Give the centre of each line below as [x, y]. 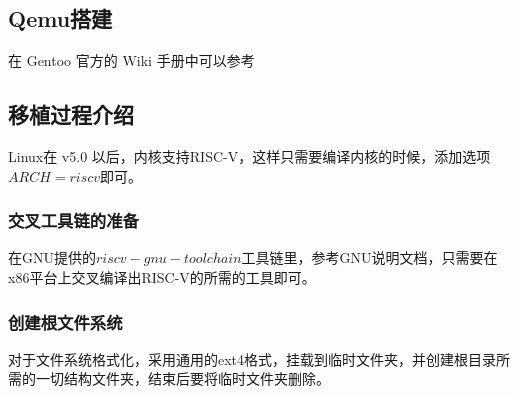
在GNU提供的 [52, 257]
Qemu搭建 [60, 18]
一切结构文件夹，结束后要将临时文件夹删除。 [182, 378]
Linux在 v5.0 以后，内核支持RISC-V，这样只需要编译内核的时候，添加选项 [249, 156]
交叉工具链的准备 [73, 220]
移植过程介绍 [71, 114]
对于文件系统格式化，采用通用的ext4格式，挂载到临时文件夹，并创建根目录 [252, 358]
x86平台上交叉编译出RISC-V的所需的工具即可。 [162, 277]
